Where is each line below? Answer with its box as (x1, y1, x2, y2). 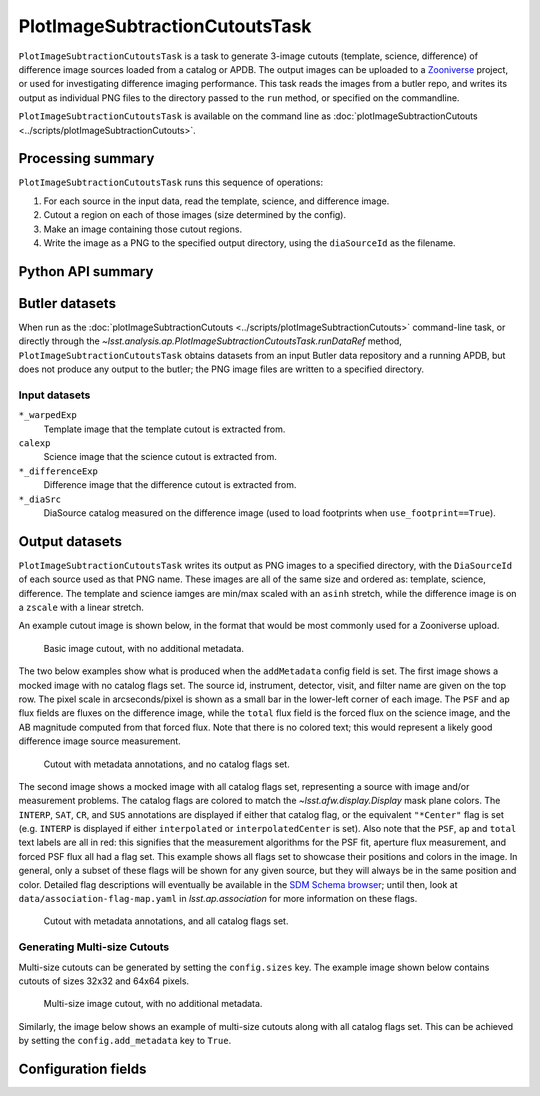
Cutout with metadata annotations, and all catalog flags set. (43, 915, 289, 927)
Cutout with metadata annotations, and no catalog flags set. (43, 758, 290, 770)
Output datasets (18, 533, 122, 550)
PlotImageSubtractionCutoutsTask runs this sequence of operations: (18, 176, 324, 189)
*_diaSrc (18, 493, 62, 505)
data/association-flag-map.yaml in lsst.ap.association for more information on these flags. (18, 893, 418, 905)
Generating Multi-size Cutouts (18, 940, 170, 954)
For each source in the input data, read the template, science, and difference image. (43, 195, 390, 207)
